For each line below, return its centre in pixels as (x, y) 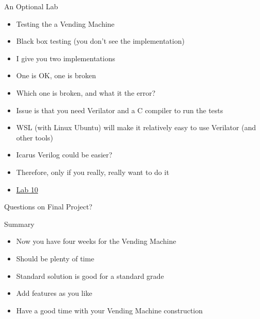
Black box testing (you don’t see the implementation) (100, 41)
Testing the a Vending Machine (65, 23)
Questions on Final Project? (48, 207)
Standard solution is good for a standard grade (90, 276)
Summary (19, 224)
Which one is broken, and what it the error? (86, 92)
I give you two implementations (66, 58)
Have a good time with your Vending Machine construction (109, 310)
